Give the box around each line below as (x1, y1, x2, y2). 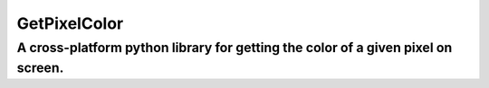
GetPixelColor (16, 13, 124, 33)
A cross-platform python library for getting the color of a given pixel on (16, 40, 453, 56)
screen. (16, 59, 64, 76)
